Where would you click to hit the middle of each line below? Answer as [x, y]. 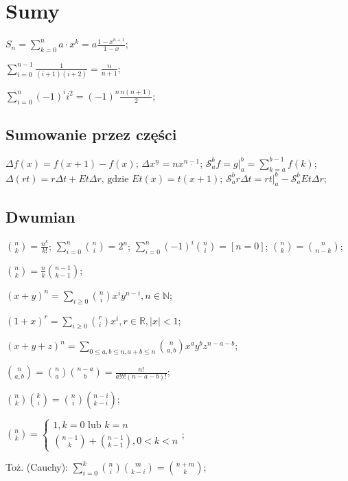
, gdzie [115, 179]
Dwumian [40, 216]
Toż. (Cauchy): [37, 467]
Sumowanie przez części [91, 134]
